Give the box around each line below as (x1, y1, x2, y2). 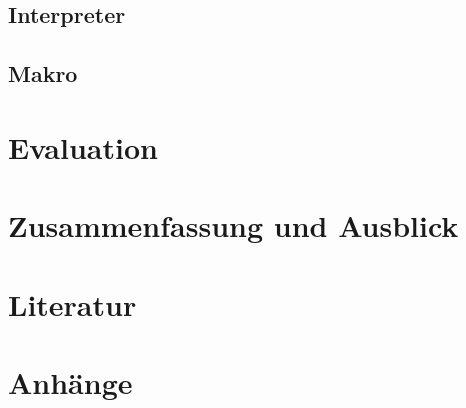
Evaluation (8, 126, 158, 167)
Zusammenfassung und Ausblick (8, 205, 459, 246)
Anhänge (8, 361, 133, 402)
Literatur (8, 283, 137, 324)
